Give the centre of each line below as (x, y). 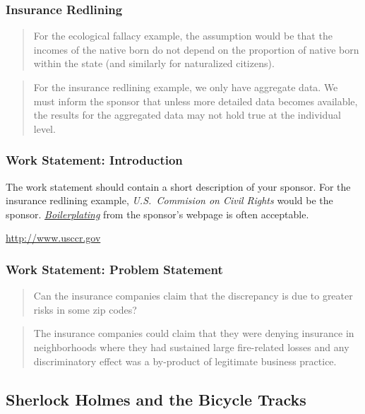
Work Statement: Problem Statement (114, 269)
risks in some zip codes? (85, 309)
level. (44, 128)
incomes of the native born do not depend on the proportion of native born (196, 49)
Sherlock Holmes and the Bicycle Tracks (156, 399)
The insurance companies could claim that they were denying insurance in (194, 333)
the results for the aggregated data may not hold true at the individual (187, 115)
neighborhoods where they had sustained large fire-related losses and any (191, 347)
